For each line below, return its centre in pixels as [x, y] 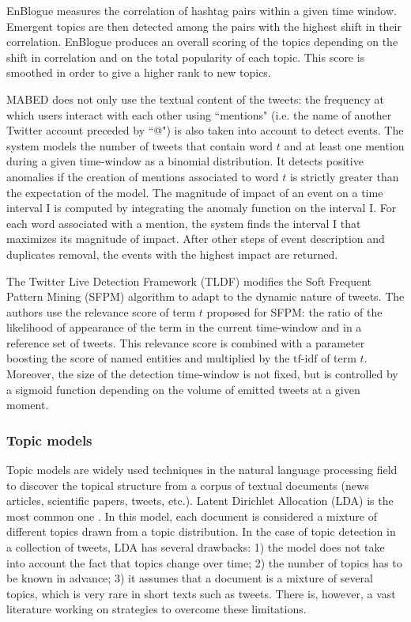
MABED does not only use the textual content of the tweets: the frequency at [196, 99]
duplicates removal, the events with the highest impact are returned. [172, 254]
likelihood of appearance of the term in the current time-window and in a [184, 327]
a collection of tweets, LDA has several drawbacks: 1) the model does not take [196, 547]
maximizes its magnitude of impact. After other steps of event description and [196, 239]
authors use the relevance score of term [101, 311]
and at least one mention [344, 145]
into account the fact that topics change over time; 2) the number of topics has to [204, 562]
